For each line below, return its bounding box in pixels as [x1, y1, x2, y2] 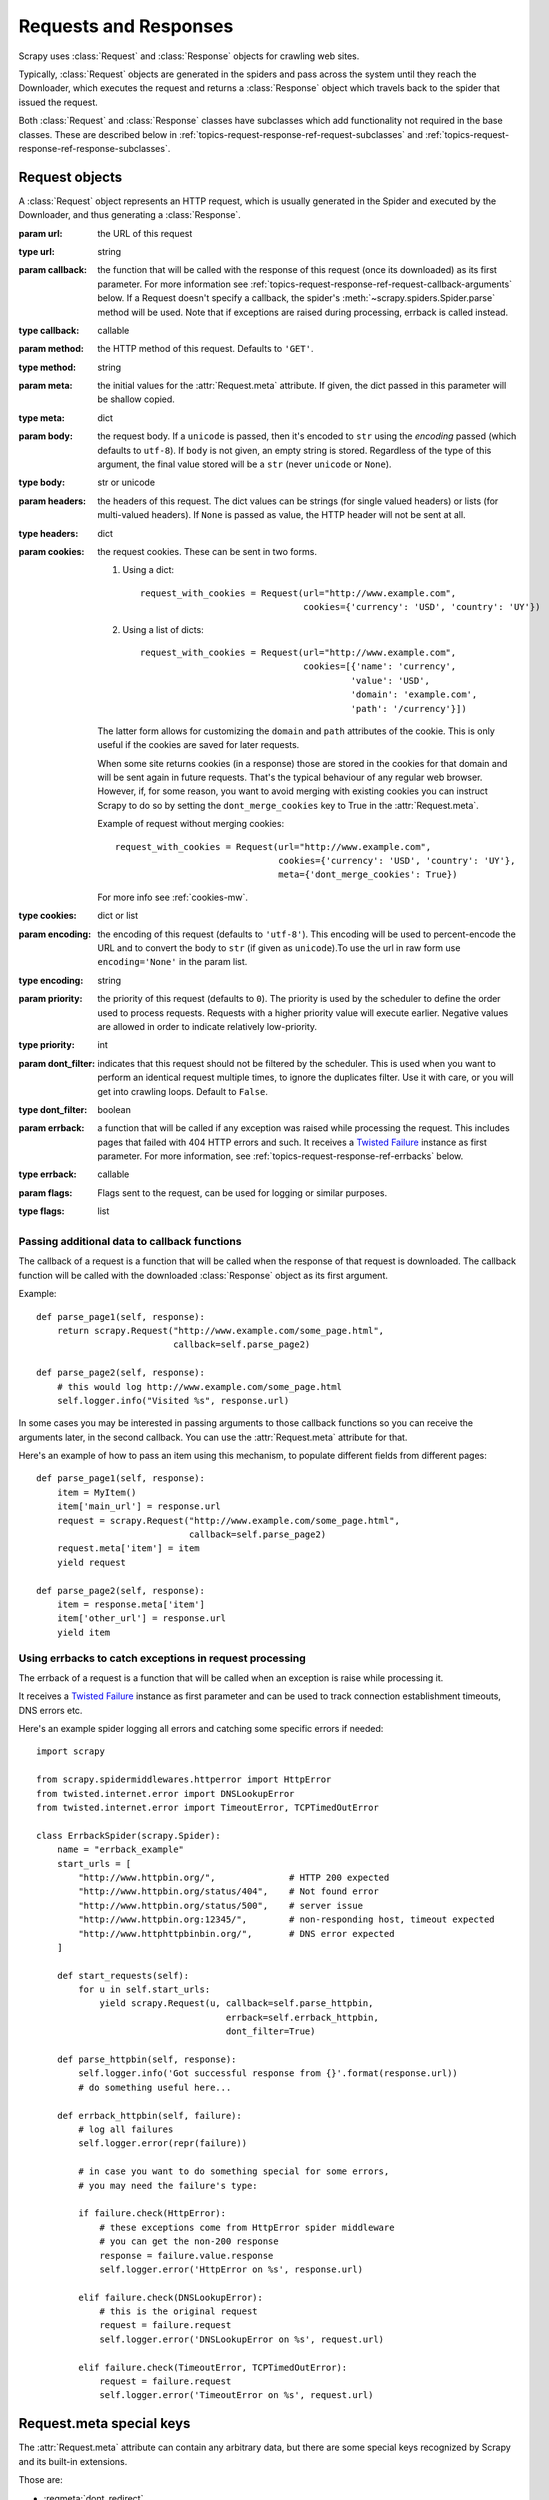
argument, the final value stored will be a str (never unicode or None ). [97, 458, 392, 470]
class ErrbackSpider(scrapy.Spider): [36, 1830, 222, 1841]
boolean [97, 1103, 132, 1115]
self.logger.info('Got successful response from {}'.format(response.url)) [78, 2068, 459, 2079]
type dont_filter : [18, 1103, 88, 1115]
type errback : [18, 1168, 77, 1180]
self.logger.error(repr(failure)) [78, 2138, 248, 2149]
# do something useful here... [78, 2081, 232, 2093]
